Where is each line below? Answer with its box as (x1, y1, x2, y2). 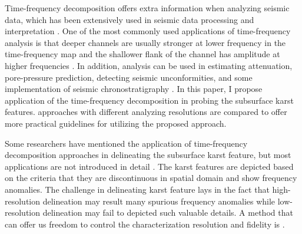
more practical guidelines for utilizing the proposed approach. (5, 117, 227, 129)
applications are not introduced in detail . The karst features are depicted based (5, 160, 294, 172)
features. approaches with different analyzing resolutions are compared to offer (5, 106, 287, 118)
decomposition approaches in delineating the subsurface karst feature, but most (5, 149, 291, 161)
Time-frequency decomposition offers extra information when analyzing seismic (5, 2, 290, 14)
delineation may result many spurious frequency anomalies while (42, 195, 276, 207)
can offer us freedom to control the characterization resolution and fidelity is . (5, 217, 285, 230)
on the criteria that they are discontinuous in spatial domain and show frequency (5, 172, 297, 184)
